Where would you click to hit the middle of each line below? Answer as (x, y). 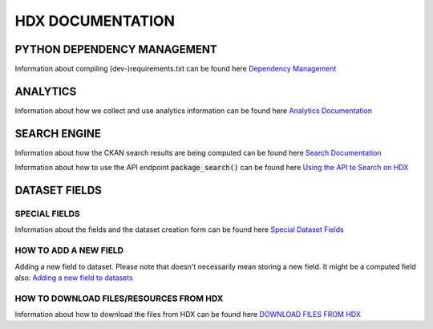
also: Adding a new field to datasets (74, 278)
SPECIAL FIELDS (47, 214)
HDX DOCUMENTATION (95, 21)
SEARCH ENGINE (58, 134)
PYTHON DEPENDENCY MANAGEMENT (116, 49)
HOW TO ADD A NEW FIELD (69, 250)
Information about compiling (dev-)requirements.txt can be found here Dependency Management (176, 69)
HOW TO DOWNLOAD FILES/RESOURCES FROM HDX (119, 299)
